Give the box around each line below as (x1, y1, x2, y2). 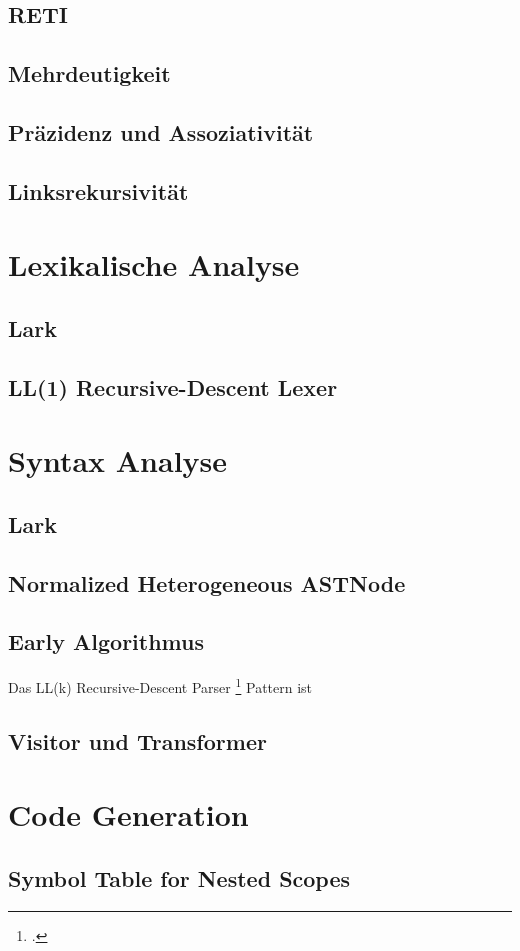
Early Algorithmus (8, 626, 205, 657)
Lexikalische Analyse (8, 244, 300, 285)
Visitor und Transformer (8, 725, 267, 756)
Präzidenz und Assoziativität (8, 116, 314, 147)
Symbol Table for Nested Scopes (8, 863, 351, 893)
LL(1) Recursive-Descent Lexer (8, 371, 338, 402)
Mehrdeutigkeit (8, 58, 171, 89)
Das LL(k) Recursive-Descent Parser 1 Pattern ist (8, 674, 313, 697)
